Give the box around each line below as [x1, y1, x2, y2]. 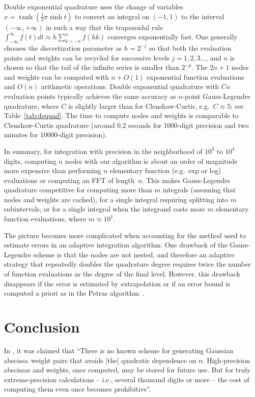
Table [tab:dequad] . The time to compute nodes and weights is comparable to [4, 110, 239, 121]
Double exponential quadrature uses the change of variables [4, 1, 183, 11]
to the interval [181, 11, 225, 21]
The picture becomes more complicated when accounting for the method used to [4, 230, 246, 240]
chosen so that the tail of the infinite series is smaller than [4, 62, 179, 72]
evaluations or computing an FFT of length [4, 175, 135, 185]
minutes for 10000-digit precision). [4, 129, 107, 140]
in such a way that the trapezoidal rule [46, 22, 163, 32]
